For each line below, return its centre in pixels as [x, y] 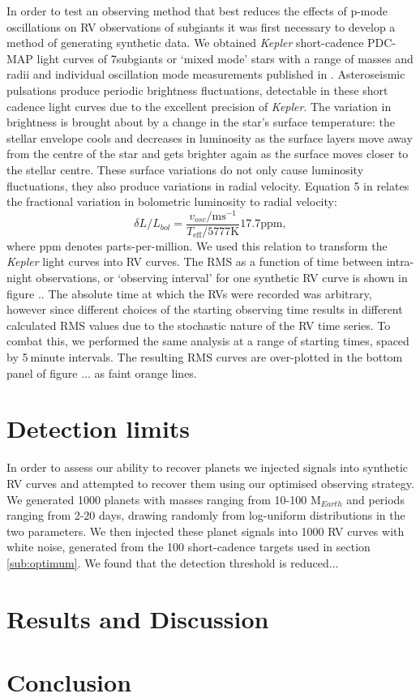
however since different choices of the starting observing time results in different [205, 309]
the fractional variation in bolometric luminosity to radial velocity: [172, 201]
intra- [400, 261]
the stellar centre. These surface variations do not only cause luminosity [185, 169]
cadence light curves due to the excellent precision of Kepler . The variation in [199, 106]
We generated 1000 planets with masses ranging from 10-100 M [164, 499]
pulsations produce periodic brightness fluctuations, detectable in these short [197, 90]
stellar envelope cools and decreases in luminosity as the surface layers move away [210, 137]
